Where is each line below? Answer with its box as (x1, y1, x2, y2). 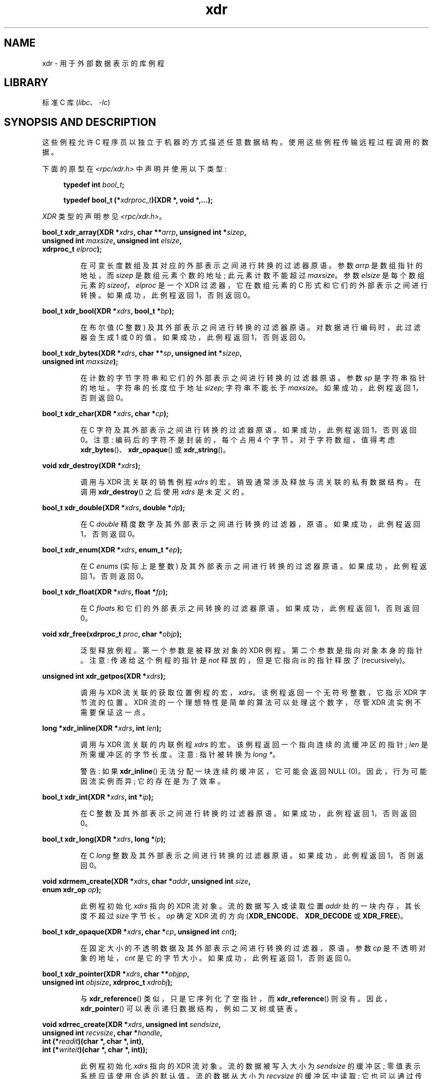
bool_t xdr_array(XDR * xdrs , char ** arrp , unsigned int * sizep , (42, 228, 247, 237)
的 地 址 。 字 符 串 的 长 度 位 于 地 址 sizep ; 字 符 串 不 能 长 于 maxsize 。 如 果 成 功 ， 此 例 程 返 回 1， (80, 383, 423, 392)
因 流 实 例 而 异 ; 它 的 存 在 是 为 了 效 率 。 (80, 777, 225, 786)
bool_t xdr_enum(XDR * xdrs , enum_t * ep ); (42, 545, 182, 554)
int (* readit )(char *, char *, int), (42, 1037, 144, 1046)
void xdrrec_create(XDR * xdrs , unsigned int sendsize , (42, 1020, 221, 1029)
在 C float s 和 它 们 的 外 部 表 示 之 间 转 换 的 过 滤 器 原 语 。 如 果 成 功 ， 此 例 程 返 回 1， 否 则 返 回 (80, 604, 420, 613)
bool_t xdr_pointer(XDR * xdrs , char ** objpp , (42, 970, 190, 978)
